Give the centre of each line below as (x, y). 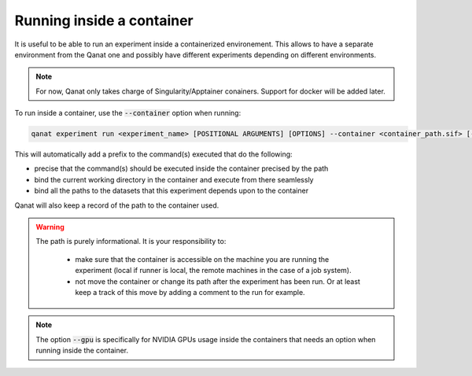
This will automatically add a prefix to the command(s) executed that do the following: (153, 154)
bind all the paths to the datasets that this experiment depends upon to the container (171, 191)
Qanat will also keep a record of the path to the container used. (117, 205)
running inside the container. (82, 351)
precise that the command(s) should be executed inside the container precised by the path (181, 168)
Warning (50, 227)
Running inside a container (104, 20)
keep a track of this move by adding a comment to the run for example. (190, 292)
